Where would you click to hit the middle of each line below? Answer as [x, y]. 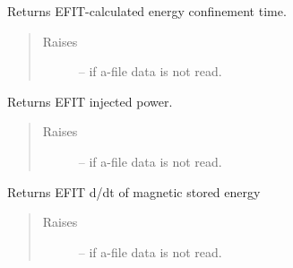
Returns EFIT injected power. [90, 101]
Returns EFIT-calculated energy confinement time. [147, 11]
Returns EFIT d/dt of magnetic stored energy [134, 191]
